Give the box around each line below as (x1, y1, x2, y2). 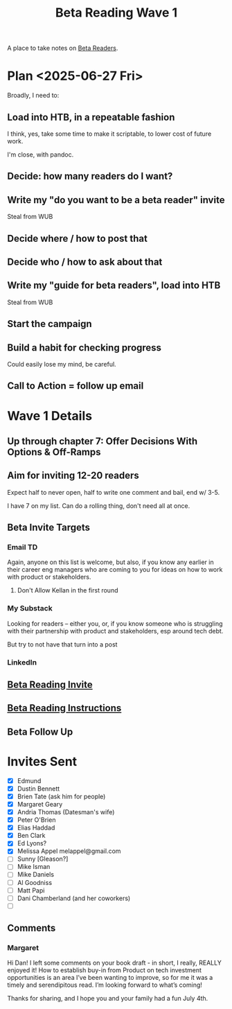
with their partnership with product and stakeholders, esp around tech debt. (7, 626, 224, 635)
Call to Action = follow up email (7, 380, 144, 392)
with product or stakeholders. (7, 573, 91, 581)
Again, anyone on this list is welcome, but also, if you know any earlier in (7, 558, 214, 566)
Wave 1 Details (7, 407, 92, 423)
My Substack (7, 604, 53, 613)
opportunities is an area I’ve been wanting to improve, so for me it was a (7, 974, 213, 982)
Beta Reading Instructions (7, 702, 122, 714)
